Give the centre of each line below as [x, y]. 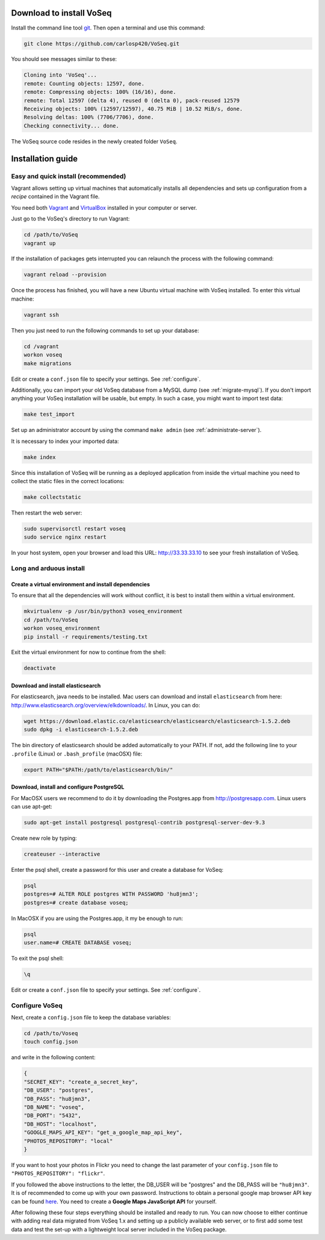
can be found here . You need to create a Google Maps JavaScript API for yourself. [114, 1201]
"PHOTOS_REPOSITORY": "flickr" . [58, 1173]
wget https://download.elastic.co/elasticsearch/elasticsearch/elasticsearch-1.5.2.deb [157, 721]
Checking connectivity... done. [72, 126]
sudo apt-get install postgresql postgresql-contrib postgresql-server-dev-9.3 [144, 822]
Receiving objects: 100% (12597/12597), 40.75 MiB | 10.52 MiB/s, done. [133, 109]
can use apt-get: [32, 806]
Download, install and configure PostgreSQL [68, 787]
